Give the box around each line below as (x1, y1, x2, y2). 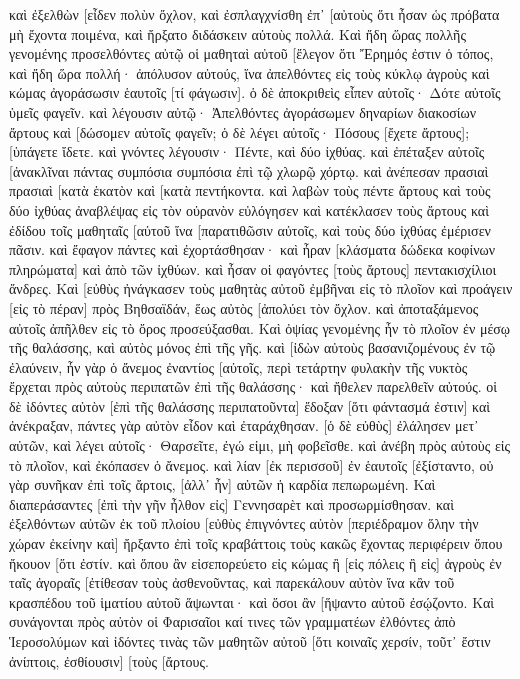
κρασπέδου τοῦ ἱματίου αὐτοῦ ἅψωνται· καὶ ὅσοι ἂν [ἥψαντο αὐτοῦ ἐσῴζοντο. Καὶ (9, 591, 495, 612)
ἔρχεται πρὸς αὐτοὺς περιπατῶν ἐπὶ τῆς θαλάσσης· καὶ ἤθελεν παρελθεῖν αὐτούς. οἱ (9, 376, 498, 397)
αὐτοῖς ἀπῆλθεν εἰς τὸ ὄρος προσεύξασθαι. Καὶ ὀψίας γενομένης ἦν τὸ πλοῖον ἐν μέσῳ (9, 317, 511, 338)
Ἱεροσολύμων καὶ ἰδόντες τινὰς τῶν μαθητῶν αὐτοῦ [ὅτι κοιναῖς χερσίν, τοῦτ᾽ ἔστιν (9, 631, 491, 651)
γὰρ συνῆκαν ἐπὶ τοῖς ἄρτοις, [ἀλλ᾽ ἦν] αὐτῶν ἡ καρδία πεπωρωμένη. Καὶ (9, 474, 436, 495)
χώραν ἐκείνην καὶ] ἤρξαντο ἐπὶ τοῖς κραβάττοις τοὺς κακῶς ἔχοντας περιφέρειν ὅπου (9, 533, 503, 554)
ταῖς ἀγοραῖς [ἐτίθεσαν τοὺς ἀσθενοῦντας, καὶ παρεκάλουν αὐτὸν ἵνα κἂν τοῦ (9, 572, 455, 593)
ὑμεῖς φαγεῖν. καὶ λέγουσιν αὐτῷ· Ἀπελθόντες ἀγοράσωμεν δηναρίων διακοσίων (9, 101, 477, 122)
